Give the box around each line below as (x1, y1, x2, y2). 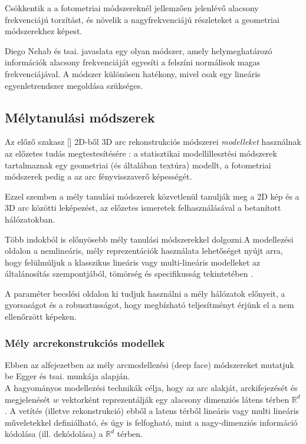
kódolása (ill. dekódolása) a (5, 428, 103, 440)
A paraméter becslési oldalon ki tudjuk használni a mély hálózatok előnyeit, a (5, 287, 285, 299)
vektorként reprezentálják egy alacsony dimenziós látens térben (61, 393, 289, 405)
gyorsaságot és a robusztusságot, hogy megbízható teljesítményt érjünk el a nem (5, 299, 294, 311)
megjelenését (5, 393, 51, 405)
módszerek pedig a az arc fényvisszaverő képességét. (5, 170, 192, 183)
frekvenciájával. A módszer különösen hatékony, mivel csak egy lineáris (5, 67, 261, 79)
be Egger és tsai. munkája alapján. (5, 370, 130, 382)
